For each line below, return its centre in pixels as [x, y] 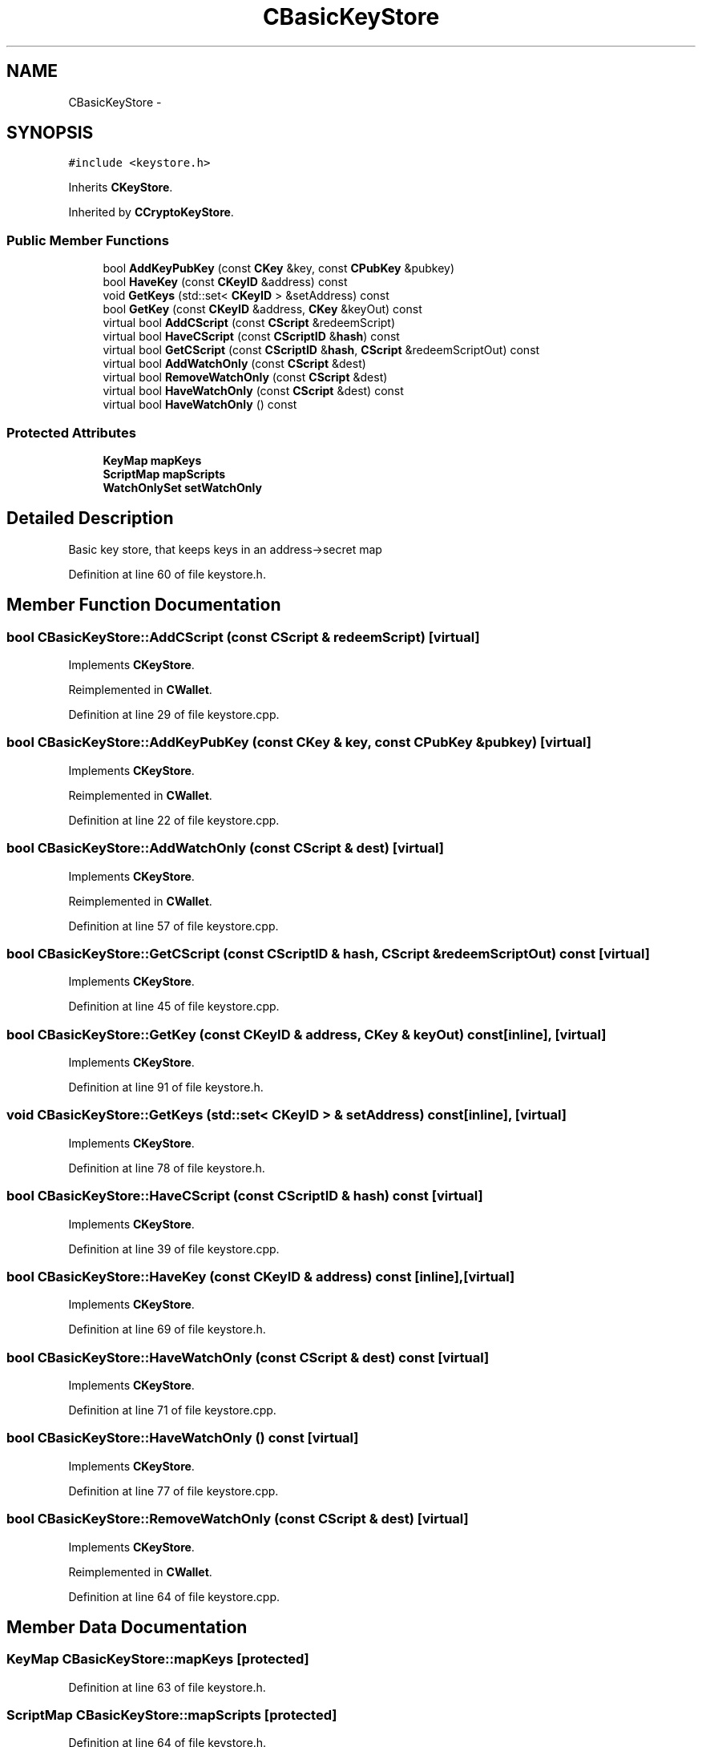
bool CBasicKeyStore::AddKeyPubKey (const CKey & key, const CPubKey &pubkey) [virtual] [299, 742]
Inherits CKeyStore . [121, 188]
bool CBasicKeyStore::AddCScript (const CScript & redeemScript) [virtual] [243, 637]
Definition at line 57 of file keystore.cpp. [173, 926]
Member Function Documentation [144, 605]
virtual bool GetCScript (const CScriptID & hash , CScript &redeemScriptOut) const [321, 350]
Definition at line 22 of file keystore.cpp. [174, 820]
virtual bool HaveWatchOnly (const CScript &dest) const [253, 391]
